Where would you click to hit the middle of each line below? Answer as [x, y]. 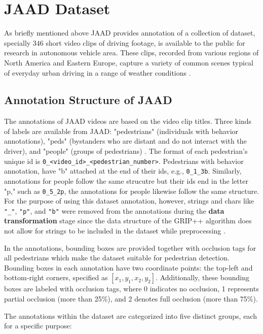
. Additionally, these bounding [202, 277]
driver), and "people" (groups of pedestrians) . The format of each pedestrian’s [126, 151]
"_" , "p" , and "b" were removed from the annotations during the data [114, 210]
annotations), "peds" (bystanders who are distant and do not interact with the [125, 141]
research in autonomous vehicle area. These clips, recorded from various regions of [131, 53]
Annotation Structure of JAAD [88, 100]
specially [17, 42]
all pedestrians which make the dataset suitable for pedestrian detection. [117, 258]
